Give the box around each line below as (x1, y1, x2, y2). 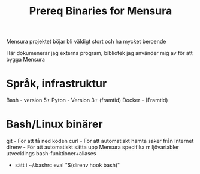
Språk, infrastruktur (6, 77, 107, 90)
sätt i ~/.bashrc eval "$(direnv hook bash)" (14, 161, 120, 169)
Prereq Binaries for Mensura (29, 4, 172, 18)
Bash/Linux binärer (6, 118, 103, 131)
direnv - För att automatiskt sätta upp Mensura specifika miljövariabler (6, 144, 180, 151)
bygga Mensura (6, 56, 45, 63)
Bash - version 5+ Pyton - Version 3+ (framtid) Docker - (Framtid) (6, 97, 168, 104)
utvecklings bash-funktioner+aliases (6, 150, 96, 157)
